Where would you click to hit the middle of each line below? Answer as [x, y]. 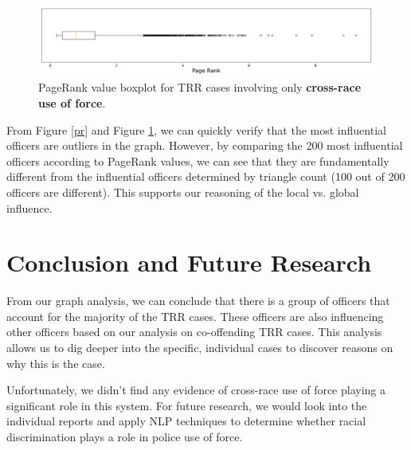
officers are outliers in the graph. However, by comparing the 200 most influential [205, 145]
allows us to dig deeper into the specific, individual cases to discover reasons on [200, 348]
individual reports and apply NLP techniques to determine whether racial [186, 421]
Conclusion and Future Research [189, 262]
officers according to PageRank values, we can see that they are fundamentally [198, 160]
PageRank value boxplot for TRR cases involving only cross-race [200, 87]
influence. [29, 207]
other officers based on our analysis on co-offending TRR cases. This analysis [194, 332]
